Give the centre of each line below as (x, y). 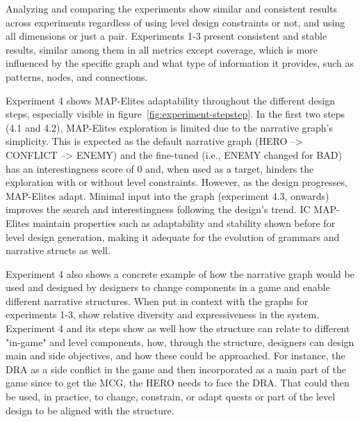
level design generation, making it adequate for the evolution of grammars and (173, 236)
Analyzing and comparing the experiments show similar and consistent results (172, 8)
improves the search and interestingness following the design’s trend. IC (158, 209)
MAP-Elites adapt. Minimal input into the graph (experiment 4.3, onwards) (167, 195)
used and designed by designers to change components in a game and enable (168, 287)
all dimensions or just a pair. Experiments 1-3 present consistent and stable (166, 36)
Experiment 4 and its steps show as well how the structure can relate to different (178, 328)
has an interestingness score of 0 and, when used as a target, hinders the (160, 168)
